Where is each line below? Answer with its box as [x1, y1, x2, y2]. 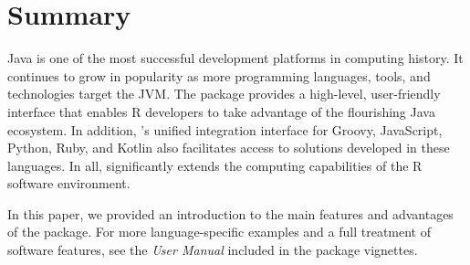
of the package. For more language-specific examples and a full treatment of [7, 222, 432, 241]
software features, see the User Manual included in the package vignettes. [7, 240, 418, 260]
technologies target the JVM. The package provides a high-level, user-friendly [7, 84, 441, 103]
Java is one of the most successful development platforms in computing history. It [7, 48, 464, 68]
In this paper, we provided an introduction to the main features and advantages [7, 204, 454, 223]
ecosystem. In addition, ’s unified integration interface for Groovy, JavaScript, [7, 120, 443, 139]
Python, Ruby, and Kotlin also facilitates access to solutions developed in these [7, 138, 450, 157]
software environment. [7, 174, 131, 193]
